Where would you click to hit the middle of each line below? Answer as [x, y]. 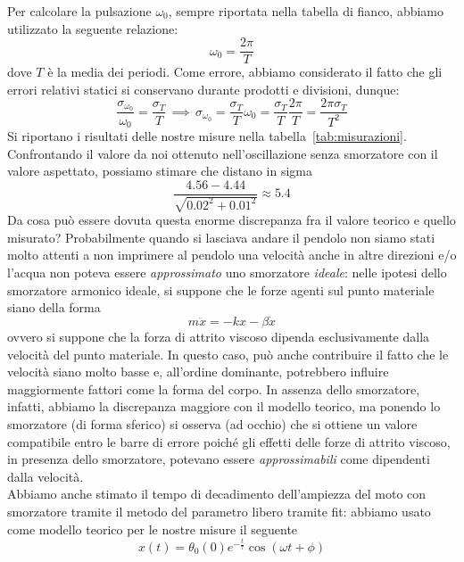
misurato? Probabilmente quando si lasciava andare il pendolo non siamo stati [221, 237]
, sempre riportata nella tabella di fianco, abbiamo [306, 11]
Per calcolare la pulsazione [79, 11]
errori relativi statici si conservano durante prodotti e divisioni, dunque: [203, 89]
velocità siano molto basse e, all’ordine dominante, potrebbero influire [198, 372]
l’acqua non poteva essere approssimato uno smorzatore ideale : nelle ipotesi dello [227, 272]
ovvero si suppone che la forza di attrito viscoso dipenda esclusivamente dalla [219, 336]
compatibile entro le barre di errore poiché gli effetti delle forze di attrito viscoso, [229, 441]
